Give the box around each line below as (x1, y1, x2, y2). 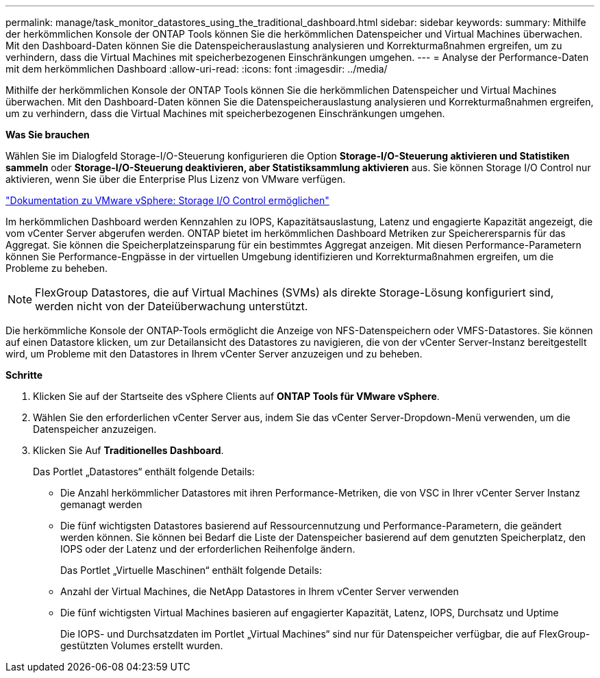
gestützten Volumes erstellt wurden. (60, 640, 223, 651)
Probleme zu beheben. (5, 262, 108, 274)
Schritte (5, 369, 42, 381)
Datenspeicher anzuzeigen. (33, 423, 157, 435)
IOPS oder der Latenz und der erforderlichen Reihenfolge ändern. (60, 543, 355, 555)
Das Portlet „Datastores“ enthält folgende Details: (33, 466, 255, 477)
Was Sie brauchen (5, 129, 90, 140)
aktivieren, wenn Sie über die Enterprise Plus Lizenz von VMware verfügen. (5, 173, 346, 185)
